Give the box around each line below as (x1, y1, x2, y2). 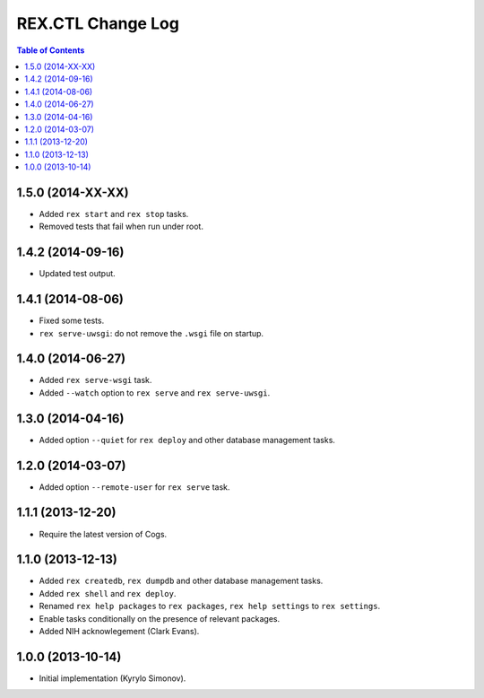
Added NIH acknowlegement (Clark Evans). (39, 626, 200, 637)
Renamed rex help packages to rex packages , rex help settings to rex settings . (39, 601, 381, 612)
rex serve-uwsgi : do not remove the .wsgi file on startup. (39, 327, 264, 338)
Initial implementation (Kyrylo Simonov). (39, 673, 186, 684)
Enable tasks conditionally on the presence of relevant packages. (39, 613, 281, 624)
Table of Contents (16, 45, 85, 56)
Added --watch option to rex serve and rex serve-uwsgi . (39, 387, 271, 398)
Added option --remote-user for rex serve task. (39, 481, 230, 493)
